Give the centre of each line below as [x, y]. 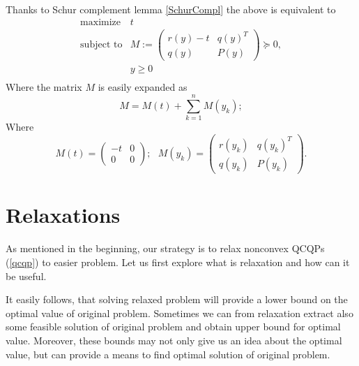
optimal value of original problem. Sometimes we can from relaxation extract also [179, 313]
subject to [101, 44]
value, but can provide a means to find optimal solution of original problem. [168, 354]
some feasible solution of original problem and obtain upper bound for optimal [173, 327]
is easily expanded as [143, 87]
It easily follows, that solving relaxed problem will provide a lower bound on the [177, 299]
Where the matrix [44, 87]
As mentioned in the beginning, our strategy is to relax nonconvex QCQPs [165, 248]
